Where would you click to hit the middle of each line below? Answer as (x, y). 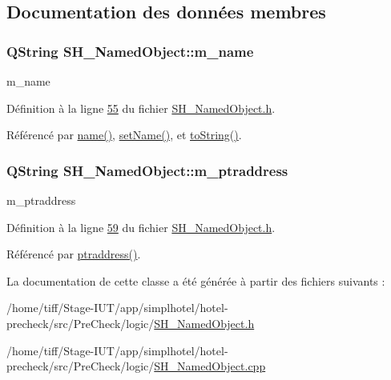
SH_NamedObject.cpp (210, 366)
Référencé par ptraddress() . (74, 254)
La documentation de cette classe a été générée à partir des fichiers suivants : (196, 280)
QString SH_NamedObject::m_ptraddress (147, 170)
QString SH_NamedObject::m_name (130, 51)
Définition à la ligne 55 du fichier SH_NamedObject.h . (141, 108)
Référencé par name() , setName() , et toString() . (124, 135)
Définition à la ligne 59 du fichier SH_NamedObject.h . (141, 227)
